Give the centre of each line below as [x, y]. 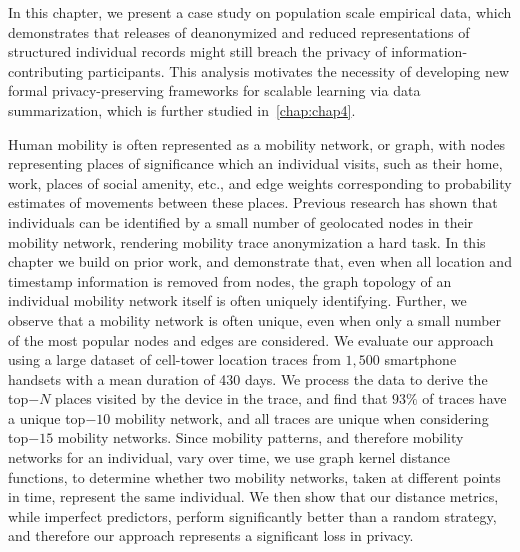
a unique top [47, 417]
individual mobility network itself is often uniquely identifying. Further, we [237, 300]
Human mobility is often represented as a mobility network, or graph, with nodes [257, 143]
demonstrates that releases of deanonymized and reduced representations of [239, 31]
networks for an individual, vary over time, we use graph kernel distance [229, 457]
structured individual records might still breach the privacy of [197, 51]
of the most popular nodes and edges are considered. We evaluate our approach [251, 339]
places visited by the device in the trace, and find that [221, 398]
